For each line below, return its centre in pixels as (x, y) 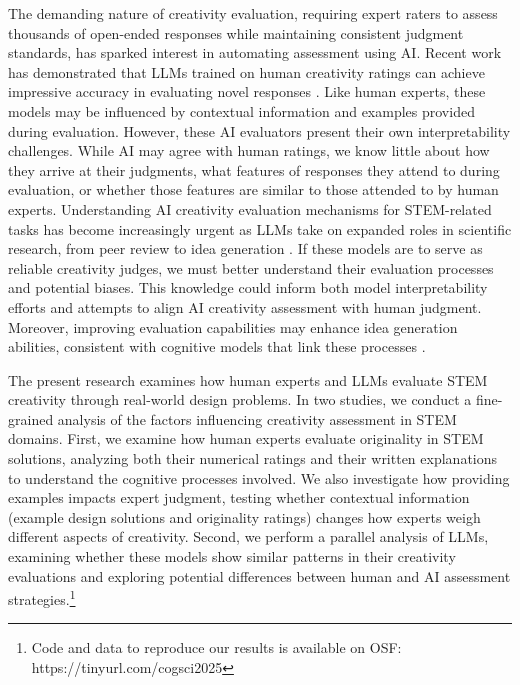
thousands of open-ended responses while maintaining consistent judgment (236, 32)
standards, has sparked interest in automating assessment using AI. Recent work (255, 52)
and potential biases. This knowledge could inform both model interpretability (248, 287)
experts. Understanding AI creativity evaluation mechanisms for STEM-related (250, 208)
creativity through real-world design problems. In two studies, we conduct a (240, 399)
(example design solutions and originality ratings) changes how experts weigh (244, 516)
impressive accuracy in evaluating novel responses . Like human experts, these (247, 91)
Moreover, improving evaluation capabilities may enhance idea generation (233, 326)
